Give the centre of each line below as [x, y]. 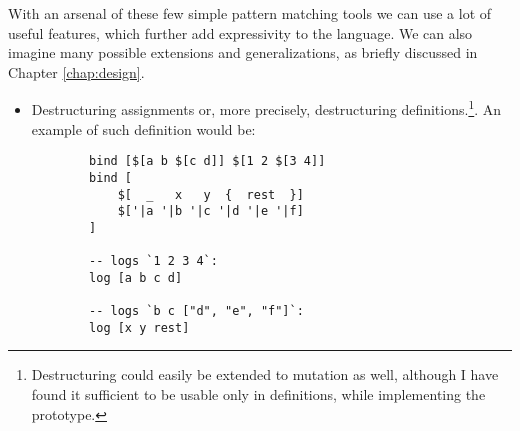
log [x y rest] [139, 327]
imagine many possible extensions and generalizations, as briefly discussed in [243, 52]
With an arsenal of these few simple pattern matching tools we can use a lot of [250, 13]
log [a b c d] [136, 277]
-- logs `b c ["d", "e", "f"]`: [196, 311]
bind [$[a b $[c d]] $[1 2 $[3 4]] [207, 161]
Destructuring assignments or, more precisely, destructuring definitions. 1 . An [266, 108]
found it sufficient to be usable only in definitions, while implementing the [258, 394]
